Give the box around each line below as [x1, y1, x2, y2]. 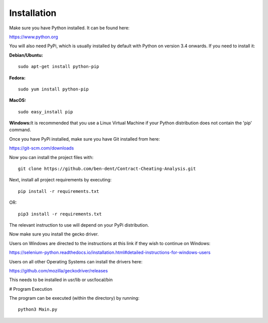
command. [9, 127, 31, 133]
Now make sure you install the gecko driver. [9, 231, 99, 237]
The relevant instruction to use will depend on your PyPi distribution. [9, 222, 149, 228]
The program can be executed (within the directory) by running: [9, 295, 140, 301]
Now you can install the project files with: [9, 154, 94, 160]
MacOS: [9, 97, 27, 103]
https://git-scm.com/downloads [9, 145, 74, 151]
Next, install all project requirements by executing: [9, 177, 112, 183]
